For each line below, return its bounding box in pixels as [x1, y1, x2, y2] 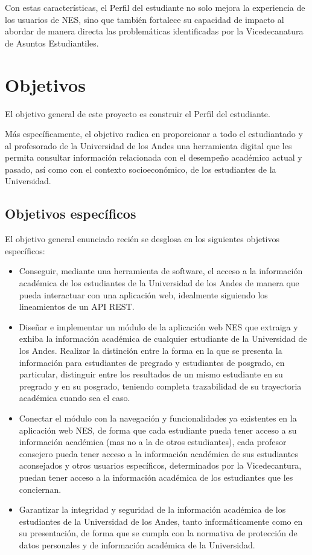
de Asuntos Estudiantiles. [5, 36, 99, 49]
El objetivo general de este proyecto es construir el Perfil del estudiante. [5, 107, 270, 120]
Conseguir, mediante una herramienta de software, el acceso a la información [19, 265, 303, 277]
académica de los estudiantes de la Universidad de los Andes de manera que [19, 277, 299, 289]
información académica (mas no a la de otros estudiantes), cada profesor [19, 435, 287, 448]
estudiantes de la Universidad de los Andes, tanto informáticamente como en [19, 515, 303, 527]
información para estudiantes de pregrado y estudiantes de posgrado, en [19, 356, 285, 368]
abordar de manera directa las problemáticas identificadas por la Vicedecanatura [5, 25, 304, 37]
